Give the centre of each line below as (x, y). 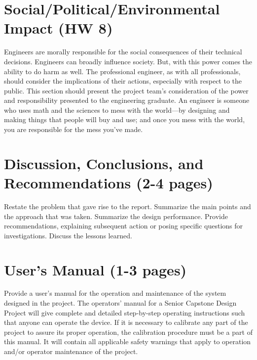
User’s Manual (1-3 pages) (95, 269)
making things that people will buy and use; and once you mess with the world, (125, 119)
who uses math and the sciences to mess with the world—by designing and (117, 110)
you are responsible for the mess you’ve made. (73, 129)
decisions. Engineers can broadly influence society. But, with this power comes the (128, 61)
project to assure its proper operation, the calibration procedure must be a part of (128, 332)
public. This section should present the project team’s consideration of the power (126, 90)
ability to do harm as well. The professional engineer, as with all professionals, (122, 71)
